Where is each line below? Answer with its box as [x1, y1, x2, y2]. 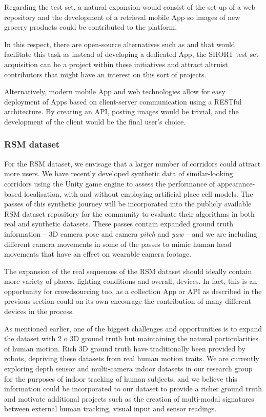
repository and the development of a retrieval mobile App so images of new [4, 11, 240, 22]
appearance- [217, 178, 255, 189]
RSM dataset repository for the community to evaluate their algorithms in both [4, 208, 255, 219]
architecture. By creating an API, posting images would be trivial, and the [4, 106, 239, 117]
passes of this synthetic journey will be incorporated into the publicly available [4, 198, 252, 209]
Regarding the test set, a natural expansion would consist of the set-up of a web [4, 2, 256, 12]
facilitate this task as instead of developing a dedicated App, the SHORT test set [4, 49, 259, 59]
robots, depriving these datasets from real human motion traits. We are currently [4, 353, 259, 364]
